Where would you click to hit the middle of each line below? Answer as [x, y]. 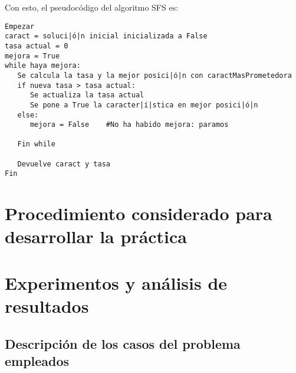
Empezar [20, 26]
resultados [47, 306]
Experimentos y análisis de [116, 282]
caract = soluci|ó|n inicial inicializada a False [106, 36]
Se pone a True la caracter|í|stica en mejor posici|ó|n [144, 105]
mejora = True [32, 56]
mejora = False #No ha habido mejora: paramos [129, 125]
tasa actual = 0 [37, 46]
